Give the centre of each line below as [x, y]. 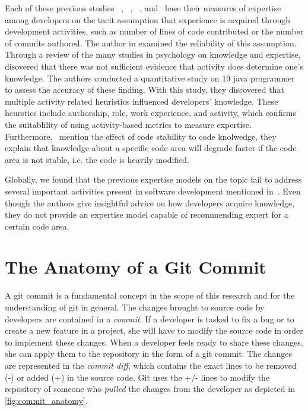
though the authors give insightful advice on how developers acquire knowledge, [150, 203]
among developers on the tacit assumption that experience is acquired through [148, 19]
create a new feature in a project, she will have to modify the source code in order [154, 330]
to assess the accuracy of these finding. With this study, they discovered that [145, 90]
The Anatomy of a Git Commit [136, 267]
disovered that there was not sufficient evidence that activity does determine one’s [154, 66]
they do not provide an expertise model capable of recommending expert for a [147, 214]
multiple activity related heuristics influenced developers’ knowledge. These [142, 101]
